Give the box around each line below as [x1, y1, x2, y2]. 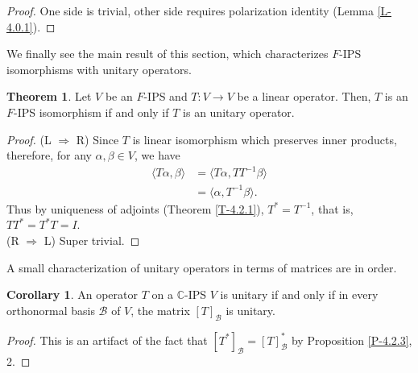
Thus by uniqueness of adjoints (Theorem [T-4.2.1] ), [6, 200, 264, 217]
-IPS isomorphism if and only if [14, 103, 169, 120]
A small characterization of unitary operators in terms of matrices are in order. [6, 259, 397, 276]
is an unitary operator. [183, 103, 295, 120]
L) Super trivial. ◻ [43, 232, 140, 248]
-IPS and [143, 88, 188, 105]
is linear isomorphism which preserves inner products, [132, 131, 397, 147]
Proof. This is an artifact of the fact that [6, 331, 208, 348]
